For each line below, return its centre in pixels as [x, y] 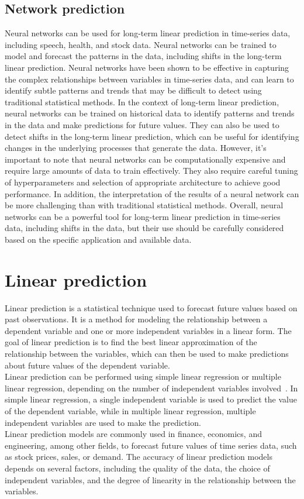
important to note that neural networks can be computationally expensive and [145, 159]
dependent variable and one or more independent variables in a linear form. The [148, 330]
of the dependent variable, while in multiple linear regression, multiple [130, 410]
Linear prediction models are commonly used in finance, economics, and [133, 434]
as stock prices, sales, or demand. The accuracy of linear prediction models [139, 457]
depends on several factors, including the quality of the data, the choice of [137, 468]
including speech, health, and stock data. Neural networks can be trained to [141, 44]
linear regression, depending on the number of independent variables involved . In [151, 388]
